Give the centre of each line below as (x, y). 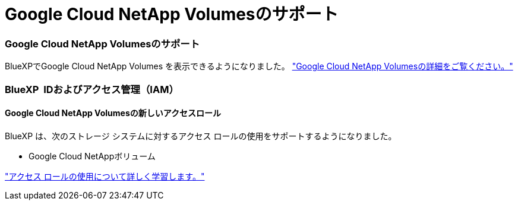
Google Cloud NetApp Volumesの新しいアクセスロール (113, 113)
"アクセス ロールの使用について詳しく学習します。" (105, 176)
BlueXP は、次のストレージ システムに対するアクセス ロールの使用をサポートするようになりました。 (201, 136)
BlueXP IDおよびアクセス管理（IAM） (92, 89)
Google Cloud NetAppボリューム (92, 156)
